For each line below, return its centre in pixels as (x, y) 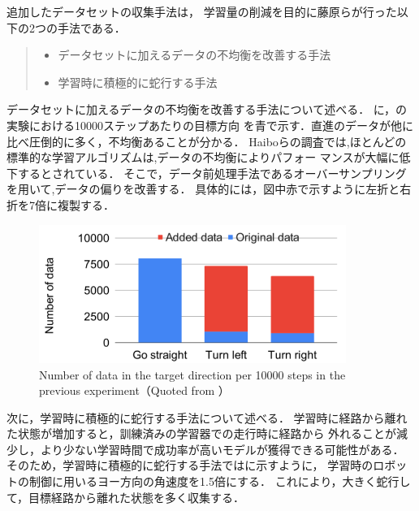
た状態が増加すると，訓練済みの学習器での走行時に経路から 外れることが (202, 433)
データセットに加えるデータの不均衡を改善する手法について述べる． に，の (207, 109)
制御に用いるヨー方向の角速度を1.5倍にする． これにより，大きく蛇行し (220, 481)
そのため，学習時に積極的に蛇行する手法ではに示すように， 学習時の (190, 465)
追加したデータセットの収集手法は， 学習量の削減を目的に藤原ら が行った (202, 11)
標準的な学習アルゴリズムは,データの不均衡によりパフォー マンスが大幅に (203, 157)
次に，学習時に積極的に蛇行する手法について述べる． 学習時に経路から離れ (207, 417)
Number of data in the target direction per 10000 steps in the (192, 374)
